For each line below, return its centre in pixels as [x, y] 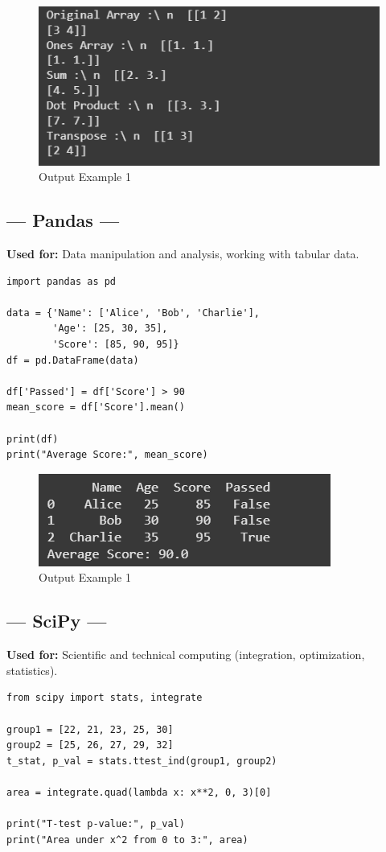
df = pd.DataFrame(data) [73, 360]
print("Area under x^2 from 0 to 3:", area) [127, 840]
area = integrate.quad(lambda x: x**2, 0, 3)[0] [139, 792]
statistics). [32, 670]
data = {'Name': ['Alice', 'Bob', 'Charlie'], [133, 313]
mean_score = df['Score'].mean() [96, 407]
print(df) [33, 439]
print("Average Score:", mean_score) [107, 455]
